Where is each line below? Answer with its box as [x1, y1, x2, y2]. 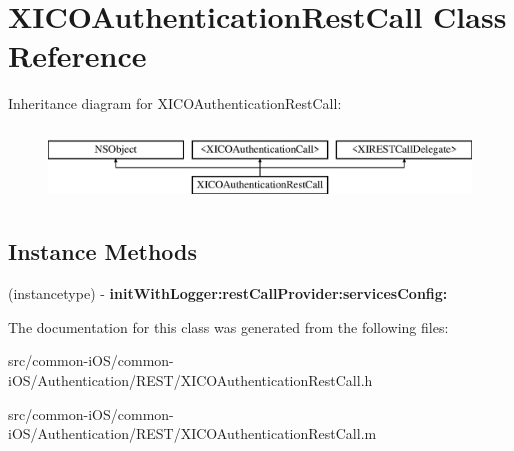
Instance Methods [8, 236, 197, 267]
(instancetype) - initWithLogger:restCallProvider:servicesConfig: [8, 283, 448, 304]
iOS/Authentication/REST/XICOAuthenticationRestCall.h [8, 370, 373, 391]
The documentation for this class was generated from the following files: [8, 316, 449, 337]
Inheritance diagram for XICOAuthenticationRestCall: [8, 93, 342, 114]
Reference [8, 35, 147, 76]
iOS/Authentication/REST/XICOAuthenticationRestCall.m [8, 423, 377, 444]
